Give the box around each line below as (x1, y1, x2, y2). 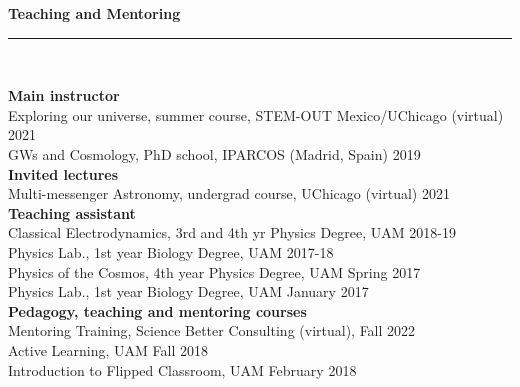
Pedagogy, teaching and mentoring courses (8, 300, 307, 321)
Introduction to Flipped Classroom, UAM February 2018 (8, 359, 357, 380)
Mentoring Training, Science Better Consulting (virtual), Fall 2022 (8, 320, 416, 341)
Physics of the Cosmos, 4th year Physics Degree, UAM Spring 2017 (8, 261, 421, 282)
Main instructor (8, 85, 120, 106)
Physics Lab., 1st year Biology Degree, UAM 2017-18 (8, 241, 334, 262)
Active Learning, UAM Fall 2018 (8, 339, 208, 360)
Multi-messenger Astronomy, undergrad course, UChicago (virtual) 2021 (8, 183, 450, 204)
